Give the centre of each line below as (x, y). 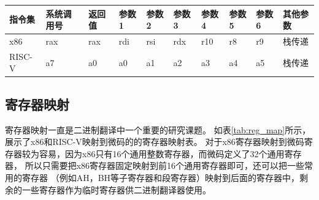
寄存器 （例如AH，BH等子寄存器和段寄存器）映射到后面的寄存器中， (161, 178)
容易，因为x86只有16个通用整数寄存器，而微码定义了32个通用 (162, 153)
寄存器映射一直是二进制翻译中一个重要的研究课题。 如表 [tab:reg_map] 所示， (158, 129)
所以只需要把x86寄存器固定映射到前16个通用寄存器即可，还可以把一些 (165, 165)
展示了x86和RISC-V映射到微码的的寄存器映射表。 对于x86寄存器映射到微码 (155, 142)
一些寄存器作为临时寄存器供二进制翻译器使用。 (116, 189)
